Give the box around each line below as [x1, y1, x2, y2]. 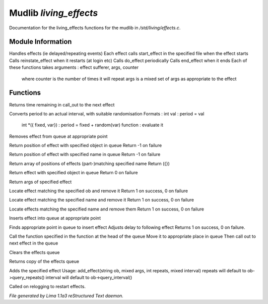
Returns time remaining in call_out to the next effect [9, 101, 115, 107]
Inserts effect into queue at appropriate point [9, 215, 101, 221]
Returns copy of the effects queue [9, 258, 79, 264]
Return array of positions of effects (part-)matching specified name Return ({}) [9, 160, 170, 166]
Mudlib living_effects [9, 7, 98, 18]
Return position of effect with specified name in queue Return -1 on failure [9, 152, 161, 157]
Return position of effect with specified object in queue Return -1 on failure [9, 143, 162, 149]
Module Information [9, 38, 72, 46]
